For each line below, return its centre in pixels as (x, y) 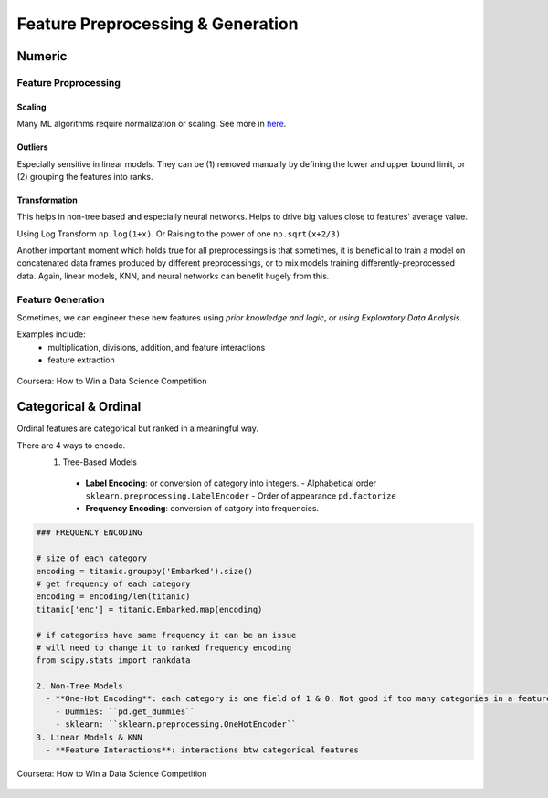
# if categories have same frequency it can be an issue (166, 635)
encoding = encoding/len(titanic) (113, 597)
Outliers (33, 147)
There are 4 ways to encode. (71, 445)
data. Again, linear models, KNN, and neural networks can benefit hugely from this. (173, 276)
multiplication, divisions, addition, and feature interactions (157, 347)
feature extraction (82, 360)
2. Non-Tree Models (79, 686)
